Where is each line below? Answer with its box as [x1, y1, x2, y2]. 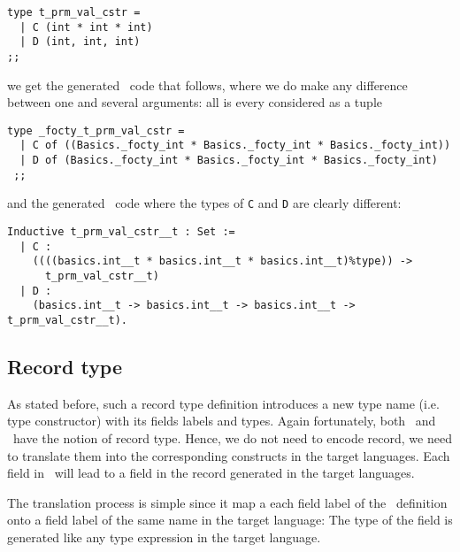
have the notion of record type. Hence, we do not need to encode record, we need [12, 429, 452, 448]
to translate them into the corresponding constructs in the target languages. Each [7, 446, 450, 464]
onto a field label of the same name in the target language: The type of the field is [7, 510, 453, 529]
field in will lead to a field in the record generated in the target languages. [7, 464, 415, 482]
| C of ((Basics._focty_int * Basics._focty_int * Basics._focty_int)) [19, 139, 451, 152]
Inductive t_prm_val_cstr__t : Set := [7, 226, 235, 239]
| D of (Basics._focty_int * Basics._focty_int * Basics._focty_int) [19, 154, 438, 167]
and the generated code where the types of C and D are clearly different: [7, 194, 402, 212]
